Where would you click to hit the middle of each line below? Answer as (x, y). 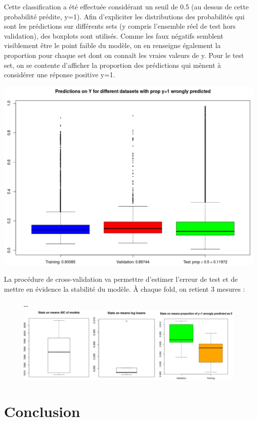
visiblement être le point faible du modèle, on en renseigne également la (112, 45)
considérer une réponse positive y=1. (60, 75)
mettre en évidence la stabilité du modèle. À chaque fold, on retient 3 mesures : (125, 289)
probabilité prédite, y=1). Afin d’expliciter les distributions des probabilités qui (124, 16)
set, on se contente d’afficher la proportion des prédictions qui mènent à (113, 65)
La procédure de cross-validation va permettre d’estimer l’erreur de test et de (121, 279)
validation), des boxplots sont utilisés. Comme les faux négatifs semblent (114, 35)
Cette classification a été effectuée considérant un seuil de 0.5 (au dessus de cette (127, 6)
